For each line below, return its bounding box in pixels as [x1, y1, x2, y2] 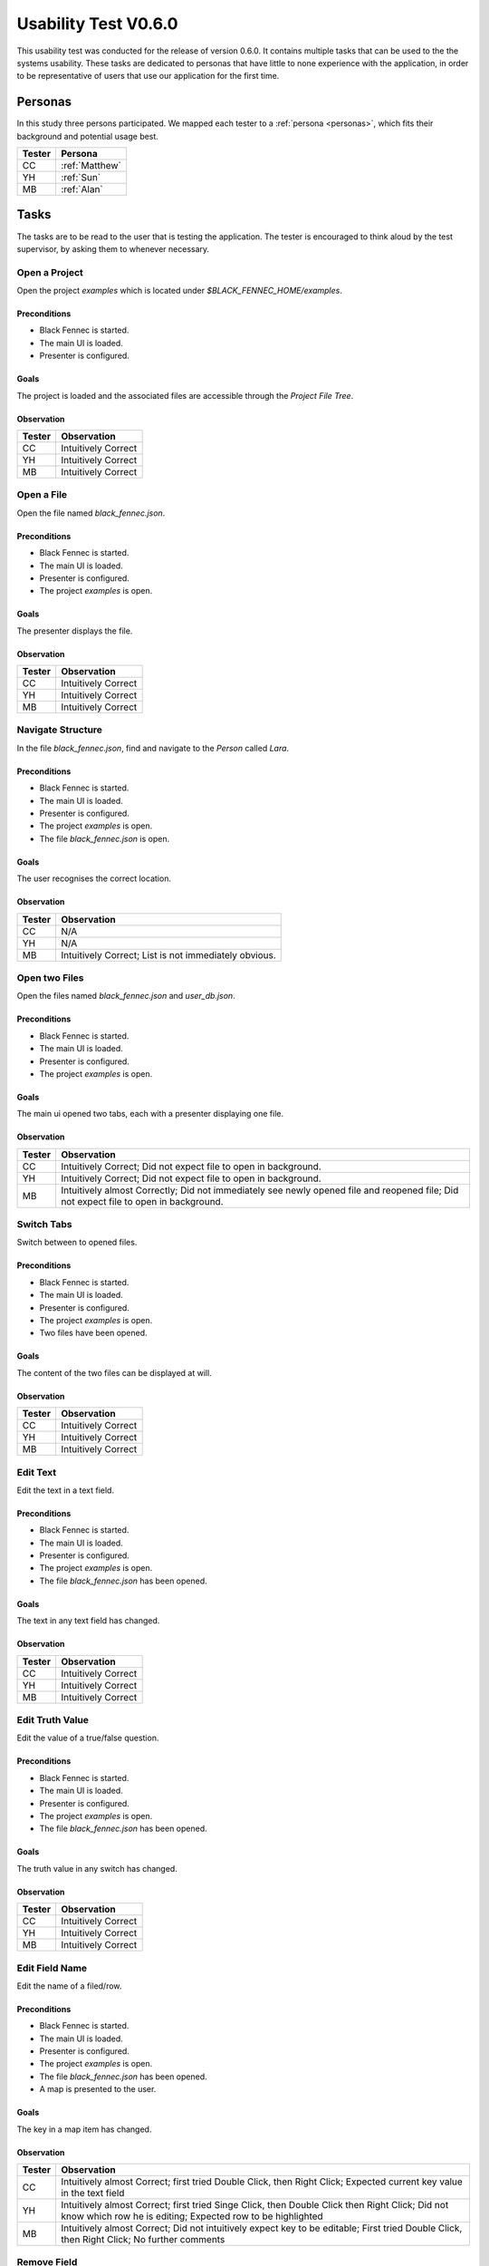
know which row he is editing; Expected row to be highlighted [60, 2210, 323, 2222]
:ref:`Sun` [60, 171, 101, 184]
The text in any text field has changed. [16, 1615, 160, 1626]
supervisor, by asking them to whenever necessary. [16, 243, 210, 254]
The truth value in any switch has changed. [16, 1863, 178, 1874]
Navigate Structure [16, 723, 103, 736]
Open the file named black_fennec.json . [16, 508, 166, 518]
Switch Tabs [16, 1218, 72, 1231]
